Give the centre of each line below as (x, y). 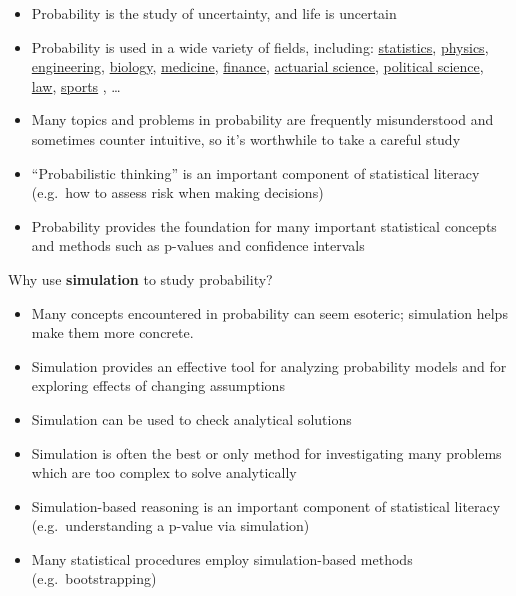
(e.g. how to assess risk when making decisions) (177, 192)
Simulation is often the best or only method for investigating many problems (266, 452)
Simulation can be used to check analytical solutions (191, 418)
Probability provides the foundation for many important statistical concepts (264, 225)
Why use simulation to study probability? (140, 278)
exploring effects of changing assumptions (158, 385)
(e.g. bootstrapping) (94, 578)
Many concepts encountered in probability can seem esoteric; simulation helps (269, 312)
